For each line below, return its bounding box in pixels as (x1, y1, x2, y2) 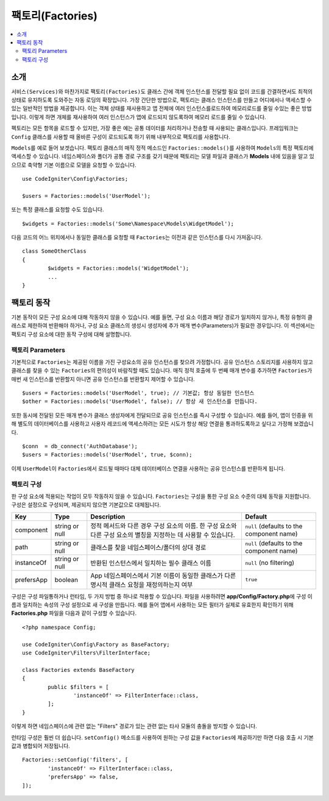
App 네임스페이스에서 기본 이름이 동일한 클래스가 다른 (90, 571, 236, 579)
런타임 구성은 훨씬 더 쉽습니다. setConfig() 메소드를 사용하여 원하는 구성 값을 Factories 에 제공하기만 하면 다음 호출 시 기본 (11, 733, 314, 741)
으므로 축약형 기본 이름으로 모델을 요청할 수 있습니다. (11, 161, 136, 169)
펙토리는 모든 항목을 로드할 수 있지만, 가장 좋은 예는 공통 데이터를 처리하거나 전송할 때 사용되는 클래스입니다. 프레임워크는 (11, 125, 299, 132)
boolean (54, 575, 79, 584)
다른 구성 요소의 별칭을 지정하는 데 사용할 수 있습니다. (90, 530, 235, 539)
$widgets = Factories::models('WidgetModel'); (48, 265, 189, 272)
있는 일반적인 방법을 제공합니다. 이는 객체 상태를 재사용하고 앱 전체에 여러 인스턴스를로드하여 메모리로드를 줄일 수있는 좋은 (11, 105, 301, 112)
